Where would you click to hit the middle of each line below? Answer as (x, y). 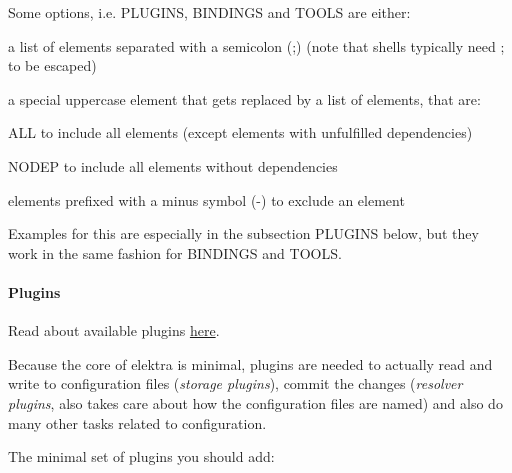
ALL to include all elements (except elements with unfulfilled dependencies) (240, 132)
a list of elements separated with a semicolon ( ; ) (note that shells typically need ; (256, 45)
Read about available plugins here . (114, 330)
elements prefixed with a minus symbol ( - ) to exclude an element (206, 199)
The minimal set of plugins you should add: (141, 456)
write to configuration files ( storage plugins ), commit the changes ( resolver (235, 383)
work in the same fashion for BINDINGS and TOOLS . (175, 252)
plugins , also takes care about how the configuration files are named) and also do (255, 402)
